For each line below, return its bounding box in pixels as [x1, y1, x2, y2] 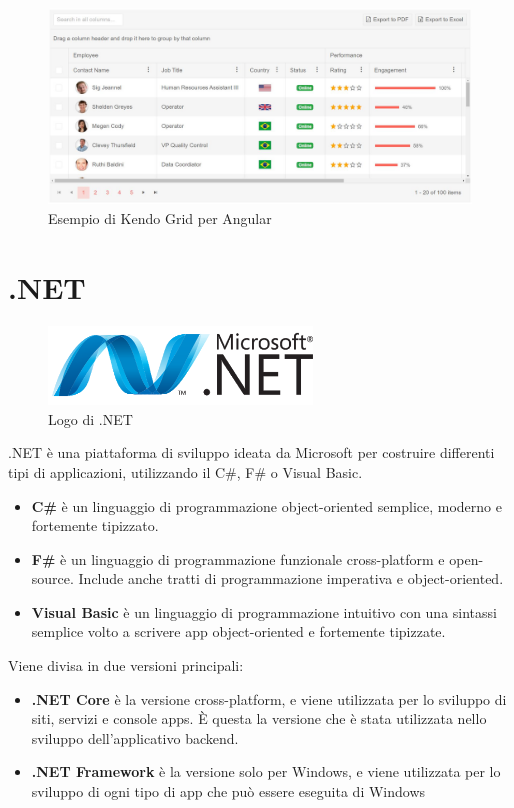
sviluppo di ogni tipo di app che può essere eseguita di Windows [31, 781, 426, 802]
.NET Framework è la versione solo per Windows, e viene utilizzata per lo [31, 761, 501, 782]
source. [31, 568, 74, 589]
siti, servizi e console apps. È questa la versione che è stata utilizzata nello [31, 708, 487, 729]
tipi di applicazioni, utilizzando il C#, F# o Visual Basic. [8, 461, 363, 482]
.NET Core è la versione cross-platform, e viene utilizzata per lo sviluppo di [31, 688, 507, 709]
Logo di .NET [48, 408, 133, 429]
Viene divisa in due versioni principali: [8, 655, 244, 676]
